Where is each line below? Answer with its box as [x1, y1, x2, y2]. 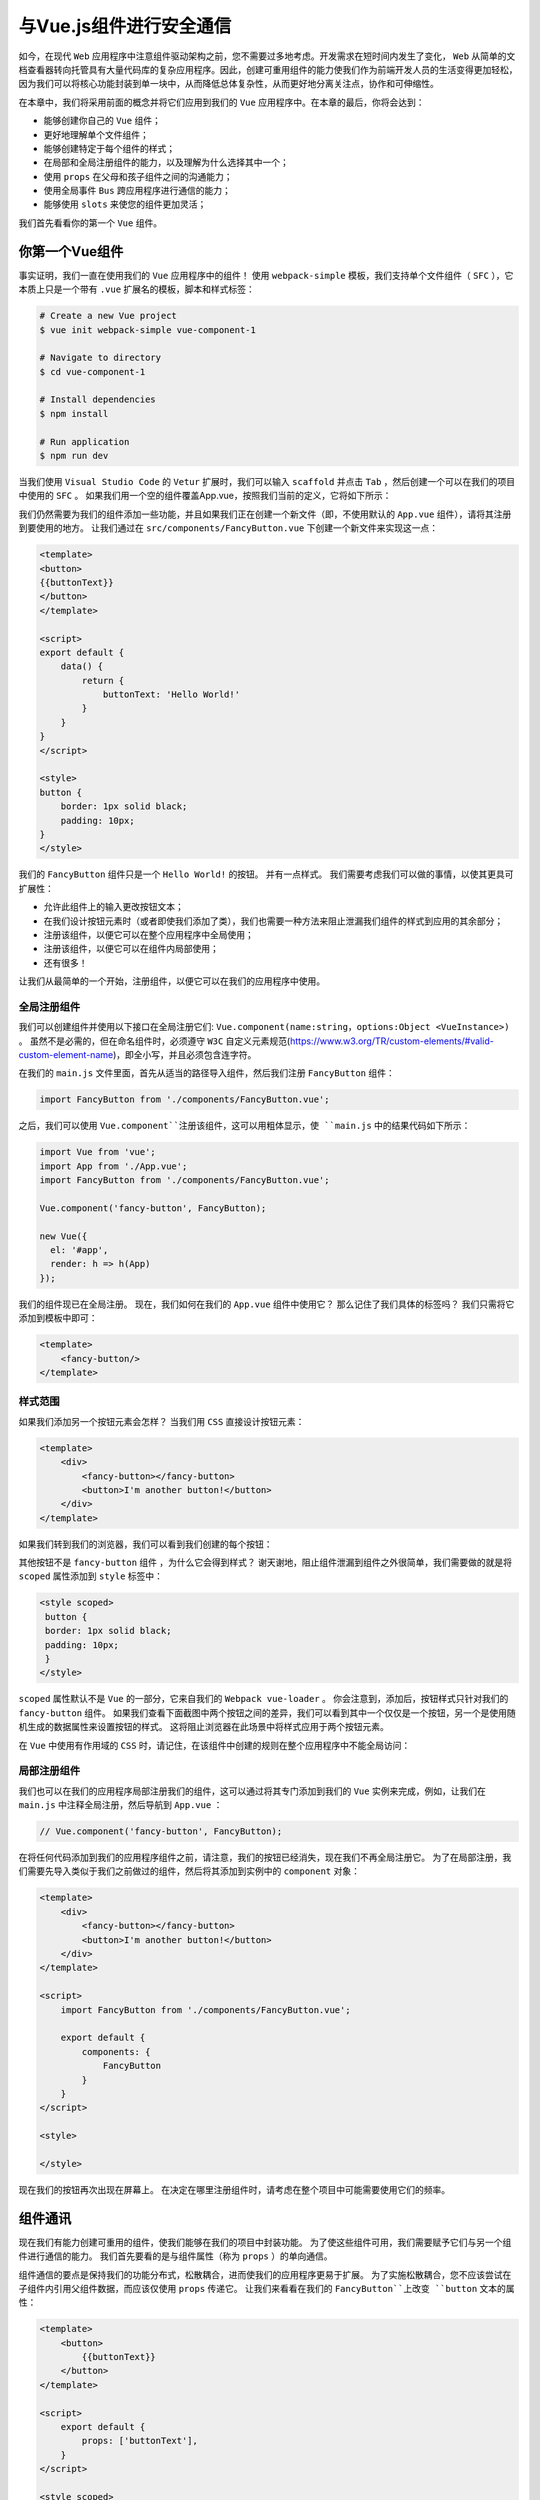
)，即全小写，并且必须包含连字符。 [112, 1049, 257, 1061]
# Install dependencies [39, 394, 157, 405]
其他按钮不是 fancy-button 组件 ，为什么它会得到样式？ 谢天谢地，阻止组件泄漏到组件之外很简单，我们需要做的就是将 [18, 1556, 512, 1569]
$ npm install [39, 408, 109, 419]
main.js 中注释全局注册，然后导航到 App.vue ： [18, 1799, 223, 1811]
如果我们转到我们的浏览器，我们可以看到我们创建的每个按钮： [18, 1538, 273, 1550]
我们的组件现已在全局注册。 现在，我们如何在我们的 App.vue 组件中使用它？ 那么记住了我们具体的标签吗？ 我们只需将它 [18, 1298, 515, 1310]
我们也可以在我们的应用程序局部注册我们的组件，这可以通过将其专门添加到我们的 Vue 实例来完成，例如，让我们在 [18, 1785, 487, 1797]
